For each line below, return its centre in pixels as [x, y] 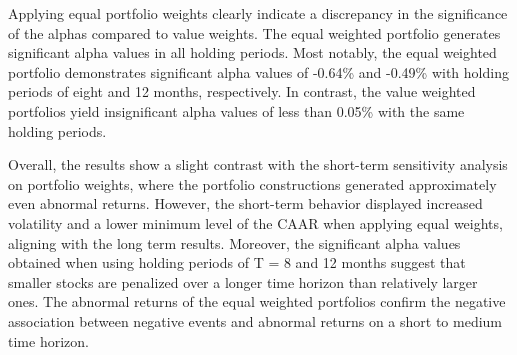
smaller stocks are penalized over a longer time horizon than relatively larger [243, 281]
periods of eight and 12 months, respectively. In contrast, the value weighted [242, 91]
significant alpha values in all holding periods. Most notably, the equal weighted [252, 52]
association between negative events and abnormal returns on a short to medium [255, 320]
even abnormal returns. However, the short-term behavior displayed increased [245, 203]
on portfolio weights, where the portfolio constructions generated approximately [252, 183]
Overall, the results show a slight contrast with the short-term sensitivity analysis [258, 164]
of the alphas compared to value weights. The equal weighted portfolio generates [254, 32]
